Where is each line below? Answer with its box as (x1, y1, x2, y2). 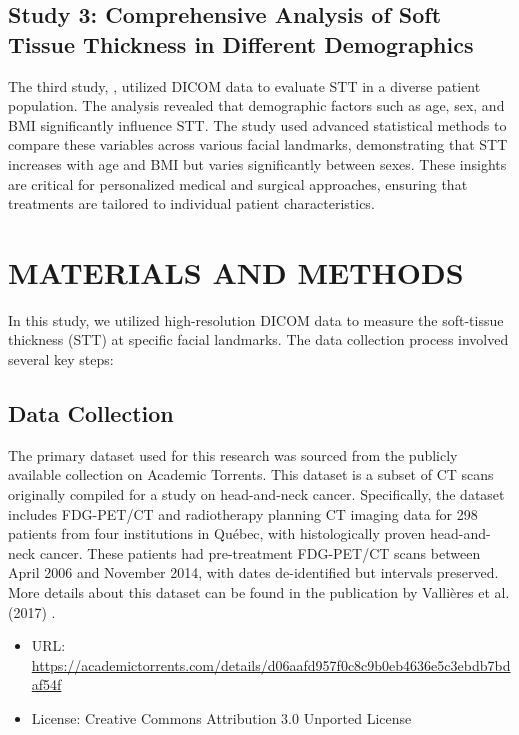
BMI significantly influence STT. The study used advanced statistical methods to (8, 114, 507, 135)
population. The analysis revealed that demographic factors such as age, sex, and (8, 95, 505, 116)
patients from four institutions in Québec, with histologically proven (8, 523, 426, 544)
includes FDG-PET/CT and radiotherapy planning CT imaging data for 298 (8, 503, 478, 524)
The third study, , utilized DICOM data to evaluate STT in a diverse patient (8, 75, 481, 96)
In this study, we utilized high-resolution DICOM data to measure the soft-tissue (8, 309, 504, 330)
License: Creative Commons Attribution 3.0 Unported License (31, 707, 412, 728)
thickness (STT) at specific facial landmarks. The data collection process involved (8, 329, 509, 350)
